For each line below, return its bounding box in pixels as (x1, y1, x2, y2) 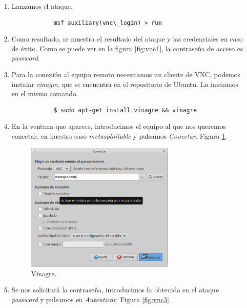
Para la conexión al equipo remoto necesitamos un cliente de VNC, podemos (11, 69, 241, 79)
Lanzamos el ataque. (11, 1, 73, 11)
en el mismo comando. (11, 88, 78, 99)
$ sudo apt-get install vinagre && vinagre (53, 106, 197, 114)
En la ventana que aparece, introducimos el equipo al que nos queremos (11, 121, 226, 131)
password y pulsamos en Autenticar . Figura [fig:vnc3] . (11, 294, 171, 304)
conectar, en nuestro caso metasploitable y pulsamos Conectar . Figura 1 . (11, 130, 227, 141)
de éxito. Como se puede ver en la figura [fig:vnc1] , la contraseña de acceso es (11, 43, 243, 53)
